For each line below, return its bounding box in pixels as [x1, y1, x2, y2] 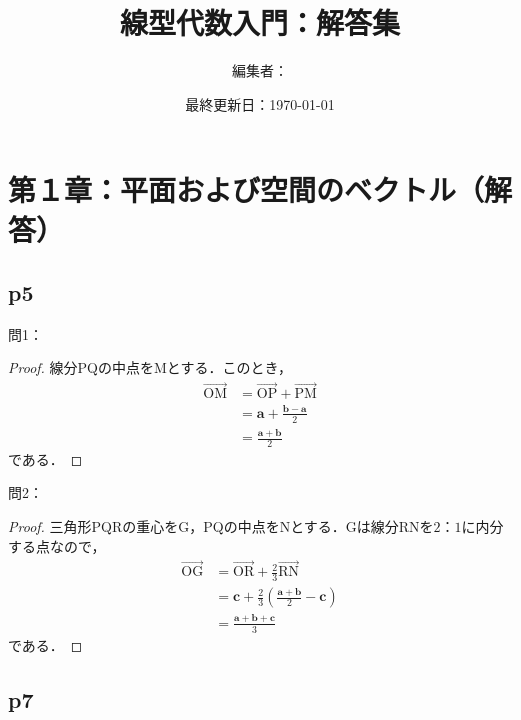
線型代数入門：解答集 [119, 2, 400, 43]
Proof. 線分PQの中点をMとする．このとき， [8, 357, 292, 378]
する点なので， [8, 535, 106, 556]
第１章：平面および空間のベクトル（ [8, 169, 485, 210]
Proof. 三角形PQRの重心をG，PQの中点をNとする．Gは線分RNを [8, 516, 434, 537]
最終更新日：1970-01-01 [185, 93, 335, 114]
